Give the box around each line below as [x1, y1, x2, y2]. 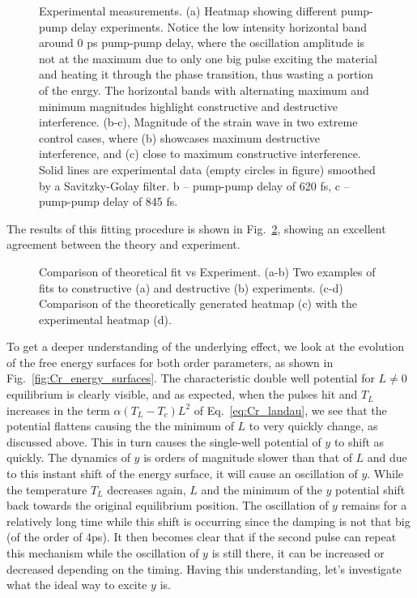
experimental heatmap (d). [39, 310, 172, 327]
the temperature [6, 481, 87, 498]
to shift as [334, 433, 385, 450]
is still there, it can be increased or [211, 545, 385, 561]
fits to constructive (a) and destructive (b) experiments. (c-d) [39, 279, 343, 296]
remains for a [341, 497, 407, 514]
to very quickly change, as [249, 417, 378, 434]
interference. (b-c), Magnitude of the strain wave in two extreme [39, 113, 358, 130]
